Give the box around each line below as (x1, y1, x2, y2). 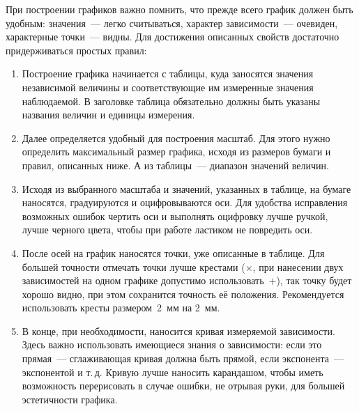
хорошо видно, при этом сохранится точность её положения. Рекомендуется (22, 286, 344, 301)
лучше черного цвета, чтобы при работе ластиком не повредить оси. (22, 222, 313, 237)
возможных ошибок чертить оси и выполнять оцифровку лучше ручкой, (22, 208, 328, 223)
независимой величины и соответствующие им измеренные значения (22, 79, 314, 94)
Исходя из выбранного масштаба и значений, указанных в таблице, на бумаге (22, 181, 351, 196)
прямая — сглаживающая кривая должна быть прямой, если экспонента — (22, 351, 344, 366)
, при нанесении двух (252, 259, 344, 274)
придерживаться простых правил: (6, 42, 147, 57)
